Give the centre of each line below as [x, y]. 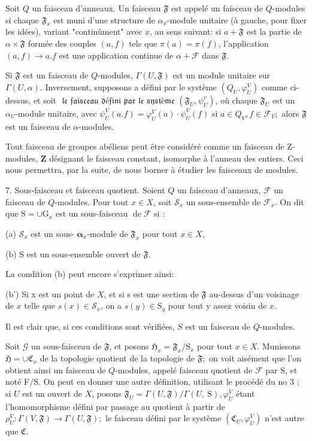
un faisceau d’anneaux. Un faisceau [96, 8]
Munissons [281, 346]
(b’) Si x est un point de [50, 294]
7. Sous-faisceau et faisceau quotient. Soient [85, 189]
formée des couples [62, 43]
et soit [45, 100]
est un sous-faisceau [92, 213]
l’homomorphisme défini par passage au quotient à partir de [115, 406]
